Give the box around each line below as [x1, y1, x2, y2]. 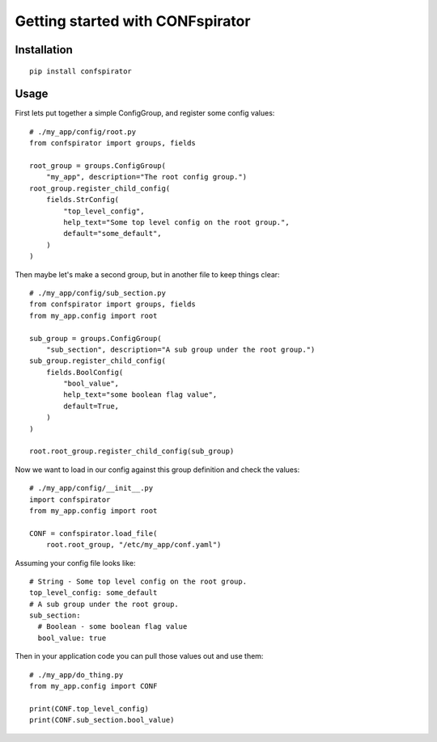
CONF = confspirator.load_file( [29, 529, 158, 538]
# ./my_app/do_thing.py [29, 670, 124, 679]
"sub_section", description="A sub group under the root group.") [45, 344, 316, 354]
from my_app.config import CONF [29, 681, 158, 691]
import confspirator [29, 495, 111, 504]
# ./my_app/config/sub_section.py [29, 288, 166, 297]
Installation [15, 43, 73, 57]
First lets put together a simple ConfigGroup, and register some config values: [15, 108, 275, 118]
